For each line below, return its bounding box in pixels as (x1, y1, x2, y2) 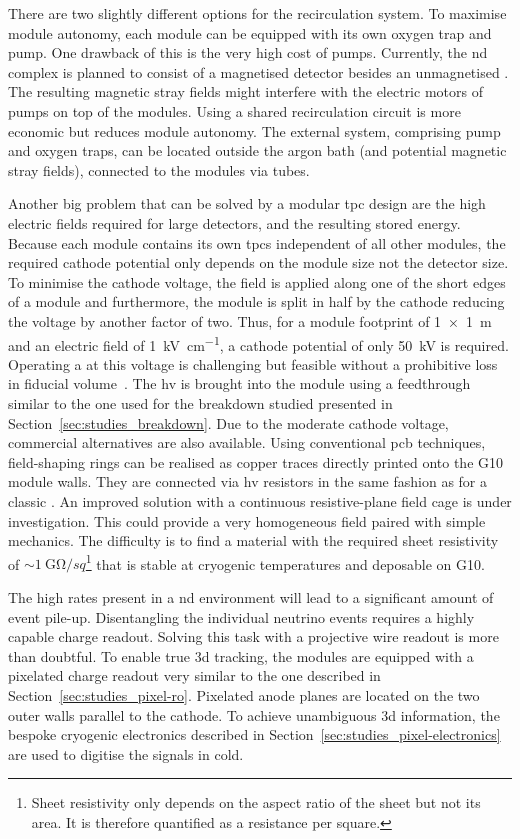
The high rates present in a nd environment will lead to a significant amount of (8, 586, 494, 607)
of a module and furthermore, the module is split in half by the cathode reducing (8, 291, 505, 312)
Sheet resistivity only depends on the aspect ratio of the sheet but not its (31, 792, 481, 813)
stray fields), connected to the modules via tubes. (8, 159, 310, 180)
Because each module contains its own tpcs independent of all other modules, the (8, 232, 506, 253)
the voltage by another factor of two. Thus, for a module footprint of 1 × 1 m (8, 310, 492, 331)
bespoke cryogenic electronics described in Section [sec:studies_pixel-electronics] (8, 724, 501, 745)
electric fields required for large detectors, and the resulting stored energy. (8, 212, 461, 233)
